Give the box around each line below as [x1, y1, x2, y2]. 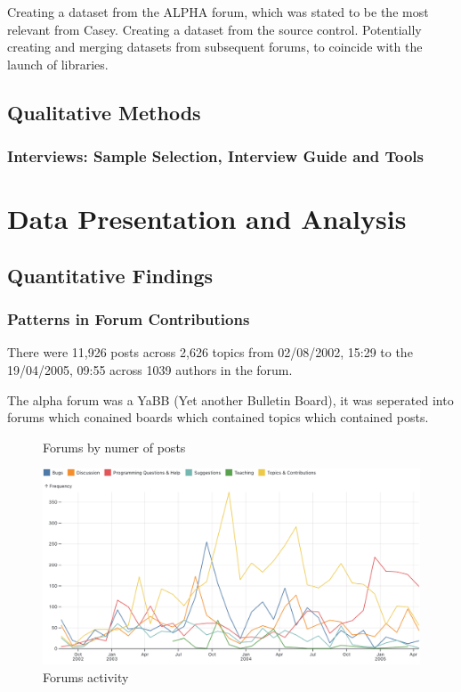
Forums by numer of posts [43, 437, 186, 456]
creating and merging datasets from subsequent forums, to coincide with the [7, 37, 423, 56]
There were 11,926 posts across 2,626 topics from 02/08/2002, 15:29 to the [7, 343, 413, 362]
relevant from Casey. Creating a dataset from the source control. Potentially [7, 20, 422, 38]
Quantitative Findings [7, 261, 213, 289]
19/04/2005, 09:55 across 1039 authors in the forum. [7, 360, 293, 379]
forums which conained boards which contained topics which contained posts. [7, 408, 429, 427]
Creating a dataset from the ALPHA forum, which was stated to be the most [7, 3, 429, 20]
